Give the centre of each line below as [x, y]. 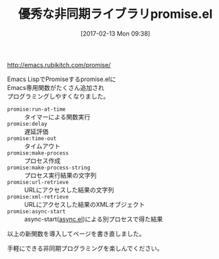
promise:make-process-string [49, 168]
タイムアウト [42, 146]
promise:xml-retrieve [38, 196]
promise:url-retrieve [38, 182]
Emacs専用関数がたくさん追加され [56, 87]
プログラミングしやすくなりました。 [58, 96]
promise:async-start [37, 211]
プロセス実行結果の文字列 [60, 175]
